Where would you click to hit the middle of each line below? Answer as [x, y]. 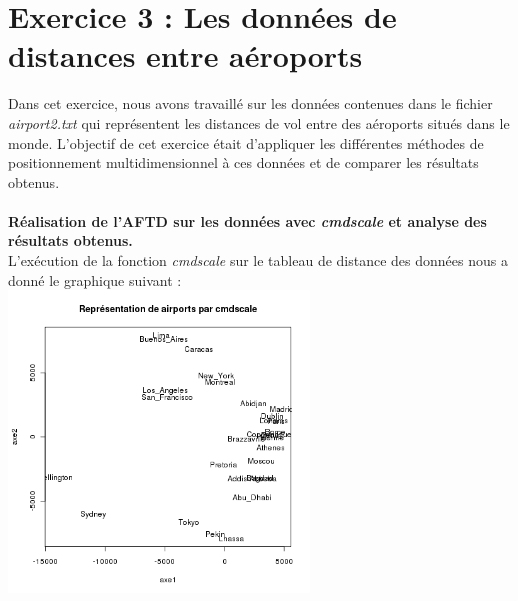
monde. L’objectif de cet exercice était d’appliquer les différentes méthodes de [246, 142]
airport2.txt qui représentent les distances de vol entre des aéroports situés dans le [259, 122]
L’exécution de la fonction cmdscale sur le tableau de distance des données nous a [258, 260]
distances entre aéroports [185, 55]
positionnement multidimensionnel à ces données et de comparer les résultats [243, 162]
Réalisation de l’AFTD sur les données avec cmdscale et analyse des [247, 220]
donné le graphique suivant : [95, 279]
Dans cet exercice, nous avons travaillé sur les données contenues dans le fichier [250, 103]
